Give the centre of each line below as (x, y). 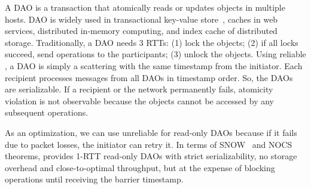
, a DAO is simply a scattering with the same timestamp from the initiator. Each (154, 65)
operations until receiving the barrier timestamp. (94, 179)
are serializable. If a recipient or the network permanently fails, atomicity (139, 89)
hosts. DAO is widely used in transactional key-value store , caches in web (141, 19)
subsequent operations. (47, 112)
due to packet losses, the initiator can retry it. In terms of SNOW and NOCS (149, 144)
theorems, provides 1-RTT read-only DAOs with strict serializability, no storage (151, 156)
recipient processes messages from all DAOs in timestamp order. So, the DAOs (149, 77)
